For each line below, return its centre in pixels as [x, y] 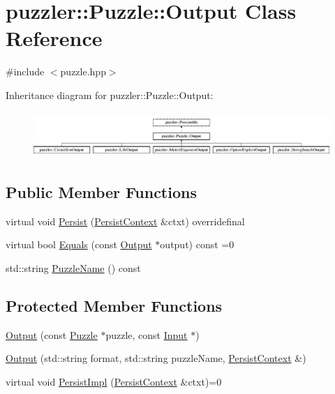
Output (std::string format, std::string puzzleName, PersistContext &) [156, 358]
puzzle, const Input [147, 334]
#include [25, 71]
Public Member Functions [101, 191]
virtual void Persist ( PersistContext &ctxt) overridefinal [125, 221]
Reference [54, 38]
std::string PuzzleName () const [73, 267]
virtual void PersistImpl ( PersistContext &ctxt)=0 [114, 381]
